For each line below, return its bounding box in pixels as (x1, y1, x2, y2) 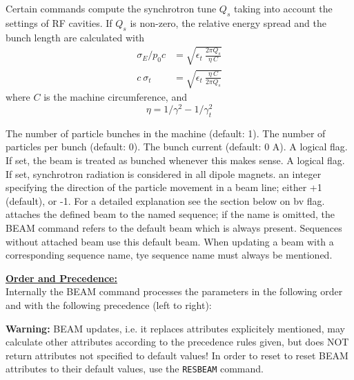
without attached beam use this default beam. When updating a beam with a (6, 234, 334, 248)
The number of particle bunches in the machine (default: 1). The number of (6, 126, 326, 140)
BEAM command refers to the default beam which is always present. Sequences (6, 220, 342, 234)
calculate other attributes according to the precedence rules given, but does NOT (6, 334, 349, 349)
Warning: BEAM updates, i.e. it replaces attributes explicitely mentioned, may (6, 321, 345, 335)
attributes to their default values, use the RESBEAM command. (6, 361, 264, 376)
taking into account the (233, 1, 333, 15)
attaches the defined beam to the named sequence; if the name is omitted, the (6, 207, 335, 221)
